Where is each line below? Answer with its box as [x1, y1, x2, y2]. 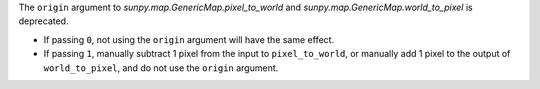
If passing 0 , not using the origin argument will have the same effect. [43, 33, 335, 45]
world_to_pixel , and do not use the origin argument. [43, 61, 279, 74]
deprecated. [18, 15, 69, 27]
